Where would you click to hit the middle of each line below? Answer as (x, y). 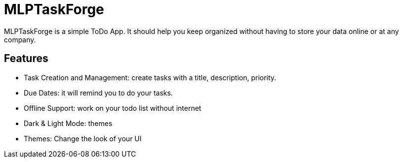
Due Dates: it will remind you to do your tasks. (98, 93)
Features (26, 59)
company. (20, 39)
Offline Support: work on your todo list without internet (113, 108)
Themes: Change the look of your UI (83, 138)
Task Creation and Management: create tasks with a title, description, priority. (150, 77)
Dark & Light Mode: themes (68, 123)
